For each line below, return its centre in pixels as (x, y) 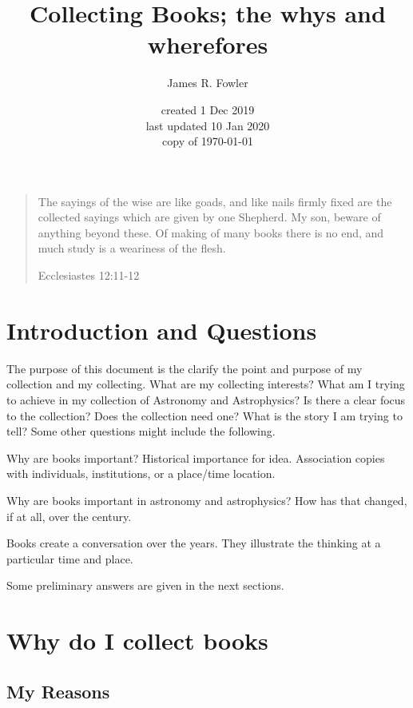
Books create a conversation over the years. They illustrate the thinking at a (194, 543)
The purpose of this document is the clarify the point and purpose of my (185, 368)
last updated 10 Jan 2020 (208, 125)
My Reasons (58, 691)
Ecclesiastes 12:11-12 (89, 275)
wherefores (208, 44)
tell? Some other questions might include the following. (141, 431)
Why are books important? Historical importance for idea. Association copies (196, 457)
